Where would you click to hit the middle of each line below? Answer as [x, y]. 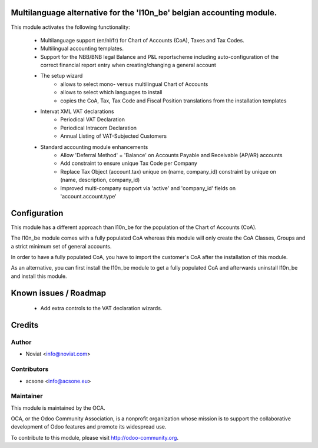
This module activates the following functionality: [70, 27]
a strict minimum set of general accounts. [61, 246]
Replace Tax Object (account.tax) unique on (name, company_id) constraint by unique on [168, 171]
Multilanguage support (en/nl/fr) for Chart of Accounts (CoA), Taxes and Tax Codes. [142, 40]
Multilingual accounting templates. [82, 49]
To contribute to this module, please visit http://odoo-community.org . [95, 437]
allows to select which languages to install [111, 92]
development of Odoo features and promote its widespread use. [89, 427]
